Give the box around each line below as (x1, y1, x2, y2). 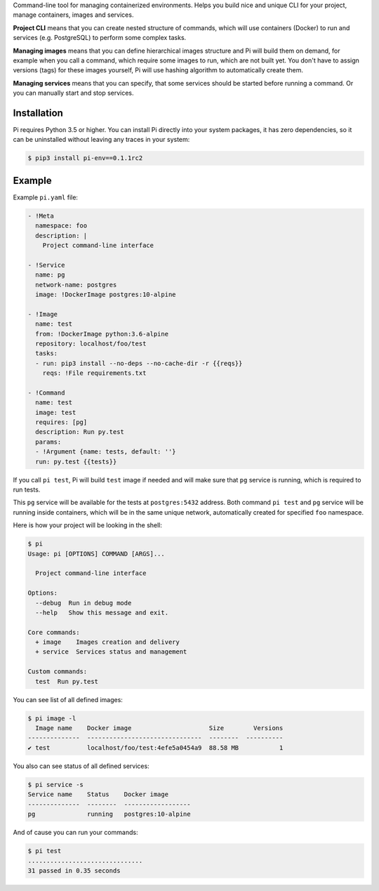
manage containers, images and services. (13, 11, 134, 19)
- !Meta (27, 211, 54, 220)
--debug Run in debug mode (35, 599, 132, 607)
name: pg (35, 271, 65, 279)
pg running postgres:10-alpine (27, 810, 191, 818)
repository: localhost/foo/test (35, 339, 147, 348)
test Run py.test (35, 678, 98, 685)
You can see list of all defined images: (13, 695, 123, 704)
